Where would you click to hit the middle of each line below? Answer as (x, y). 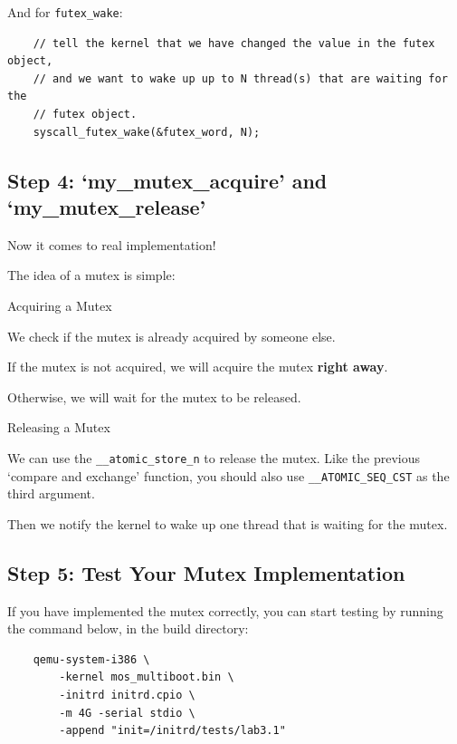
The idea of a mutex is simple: (91, 275)
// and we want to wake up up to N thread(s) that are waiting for (240, 78)
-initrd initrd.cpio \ (127, 696)
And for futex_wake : (65, 12)
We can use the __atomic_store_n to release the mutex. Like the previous (214, 457)
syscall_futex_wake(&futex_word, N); (147, 132)
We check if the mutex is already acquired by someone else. (171, 336)
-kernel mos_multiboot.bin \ (147, 677)
